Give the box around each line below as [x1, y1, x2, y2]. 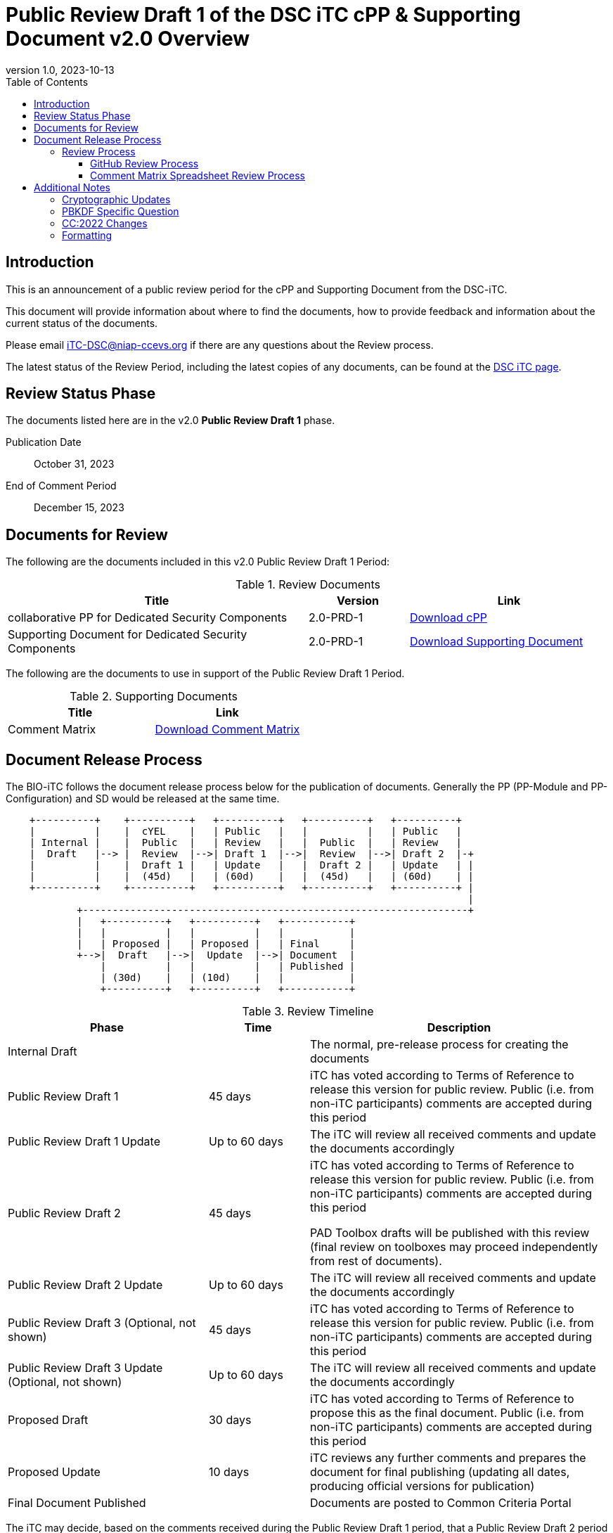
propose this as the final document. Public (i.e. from [309, 1406, 584, 1420]
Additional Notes [34, 181, 110, 193]
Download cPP [409, 610, 487, 625]
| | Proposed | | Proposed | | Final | [77, 938, 356, 950]
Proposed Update [8, 1465, 101, 1480]
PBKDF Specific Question [62, 205, 179, 217]
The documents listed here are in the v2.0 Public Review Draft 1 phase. [6, 414, 335, 427]
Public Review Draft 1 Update [8, 1134, 161, 1149]
